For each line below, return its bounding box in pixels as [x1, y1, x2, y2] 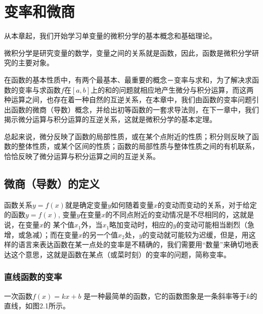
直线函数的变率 [4, 270, 62, 283]
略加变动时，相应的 [109, 219, 173, 230]
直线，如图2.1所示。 [4, 300, 70, 311]
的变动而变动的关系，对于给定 [157, 199, 257, 210]
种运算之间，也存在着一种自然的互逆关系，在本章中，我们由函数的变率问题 [4, 94, 252, 105]
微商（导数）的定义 [4, 176, 100, 191]
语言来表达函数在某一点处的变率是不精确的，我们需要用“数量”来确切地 [18, 239, 252, 250]
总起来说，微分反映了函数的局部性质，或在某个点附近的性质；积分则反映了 [4, 131, 252, 141]
